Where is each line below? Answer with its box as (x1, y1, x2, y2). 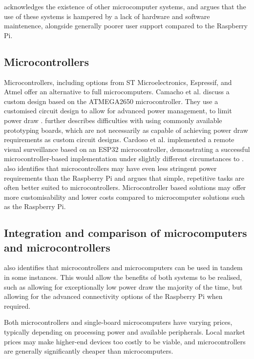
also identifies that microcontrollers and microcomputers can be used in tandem (4, 262, 243, 273)
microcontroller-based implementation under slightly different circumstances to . (4, 153, 244, 164)
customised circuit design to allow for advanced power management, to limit (4, 106, 232, 116)
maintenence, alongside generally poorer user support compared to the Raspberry (4, 21, 248, 31)
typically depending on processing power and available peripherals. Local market (4, 327, 245, 337)
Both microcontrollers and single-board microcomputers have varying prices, (4, 317, 233, 327)
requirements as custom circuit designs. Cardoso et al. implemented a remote (4, 134, 234, 145)
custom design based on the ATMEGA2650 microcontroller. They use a (4, 96, 218, 106)
